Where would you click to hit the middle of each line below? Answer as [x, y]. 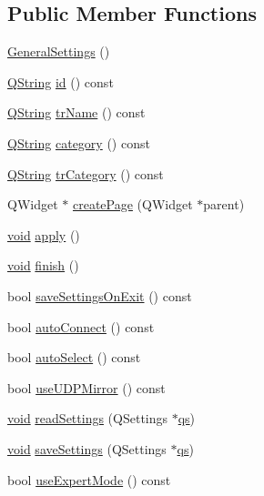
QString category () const [79, 142]
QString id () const [61, 81]
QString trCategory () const [86, 173]
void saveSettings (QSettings [87, 448]
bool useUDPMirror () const [86, 387]
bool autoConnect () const [81, 326]
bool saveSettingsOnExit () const [100, 295]
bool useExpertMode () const [89, 479]
